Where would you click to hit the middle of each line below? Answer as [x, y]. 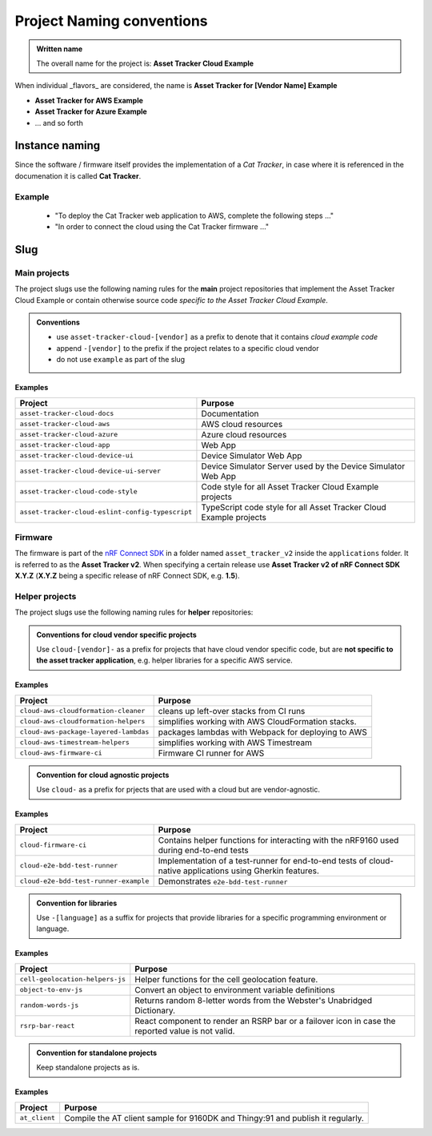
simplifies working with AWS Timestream [235, 743]
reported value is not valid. [185, 1031]
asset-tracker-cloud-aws [65, 424]
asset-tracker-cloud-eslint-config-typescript [106, 512]
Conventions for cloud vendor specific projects [117, 634]
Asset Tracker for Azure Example [91, 111]
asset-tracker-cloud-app [65, 445]
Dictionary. [155, 1010]
